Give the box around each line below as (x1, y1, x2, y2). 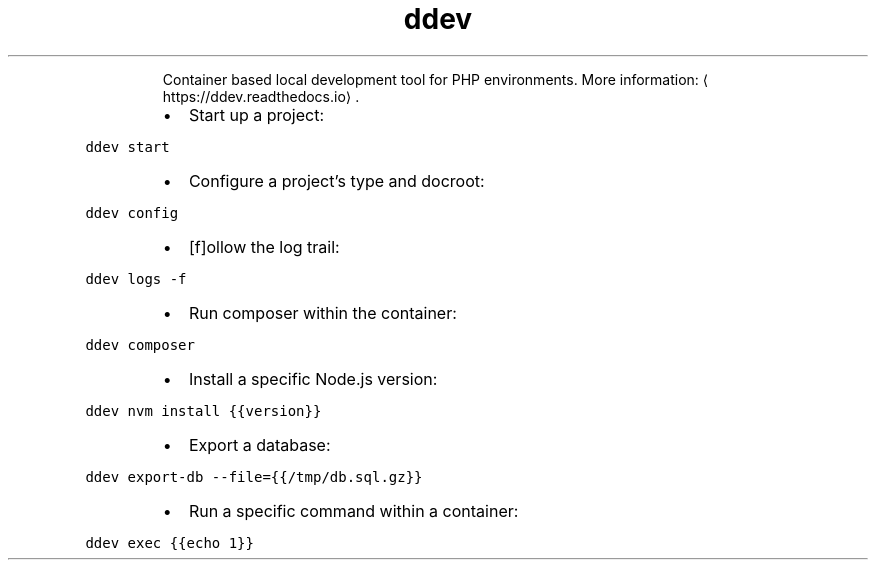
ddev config (85, 204, 179, 221)
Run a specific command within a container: (188, 500, 519, 521)
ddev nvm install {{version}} (85, 402, 322, 419)
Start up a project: (188, 104, 325, 125)
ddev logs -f (85, 270, 187, 287)
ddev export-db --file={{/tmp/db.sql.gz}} (85, 468, 423, 485)
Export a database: (188, 434, 331, 455)
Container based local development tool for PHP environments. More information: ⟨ (162, 70, 709, 88)
